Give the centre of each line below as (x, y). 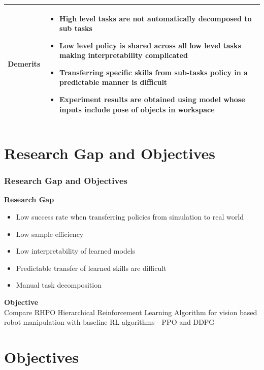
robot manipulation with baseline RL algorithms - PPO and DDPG (109, 322)
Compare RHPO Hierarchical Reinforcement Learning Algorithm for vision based (131, 312)
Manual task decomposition (59, 285)
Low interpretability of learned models (76, 251)
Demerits (24, 64)
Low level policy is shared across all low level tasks (150, 45)
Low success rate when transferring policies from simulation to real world (130, 216)
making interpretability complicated (124, 55)
